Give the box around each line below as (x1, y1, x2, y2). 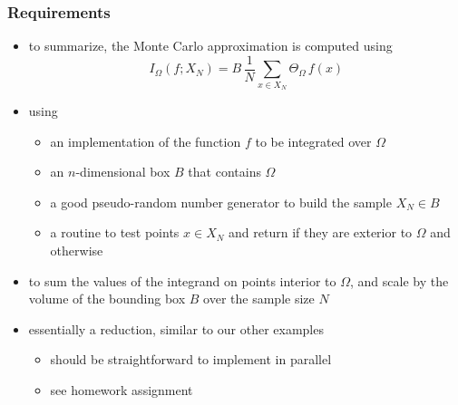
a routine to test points (50, 223, 180, 242)
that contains (188, 162, 261, 181)
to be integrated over (255, 131, 372, 150)
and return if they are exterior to (229, 223, 413, 242)
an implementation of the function (50, 131, 241, 150)
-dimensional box (75, 162, 171, 181)
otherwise (50, 240, 103, 259)
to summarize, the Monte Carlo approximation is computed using (28, 36, 393, 55)
